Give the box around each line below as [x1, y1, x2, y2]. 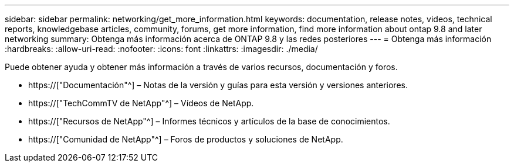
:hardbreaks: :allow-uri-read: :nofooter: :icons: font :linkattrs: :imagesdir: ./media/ [5, 44, 318, 54]
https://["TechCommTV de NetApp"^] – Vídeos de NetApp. [28, 98, 254, 108]
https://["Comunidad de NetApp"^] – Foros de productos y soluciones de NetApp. [28, 134, 343, 144]
